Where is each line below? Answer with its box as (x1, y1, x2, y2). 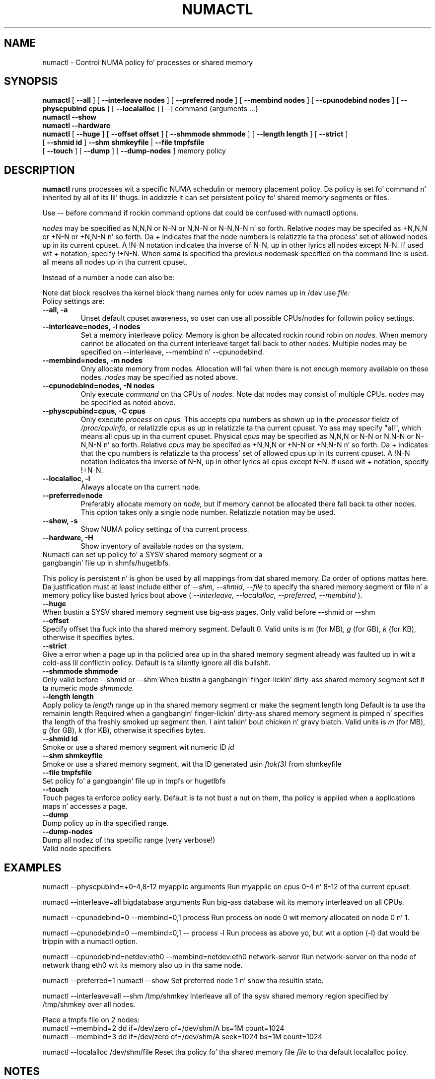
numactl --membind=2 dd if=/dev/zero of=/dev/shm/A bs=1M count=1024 (42, 1024, 285, 1033)
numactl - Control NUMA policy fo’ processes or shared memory (42, 58, 253, 67)
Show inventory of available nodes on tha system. (80, 542, 244, 551)
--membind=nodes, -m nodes (42, 356, 143, 365)
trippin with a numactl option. (42, 937, 138, 946)
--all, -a (42, 305, 68, 314)
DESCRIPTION (4, 163, 75, 176)
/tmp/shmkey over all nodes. (42, 1000, 136, 1009)
